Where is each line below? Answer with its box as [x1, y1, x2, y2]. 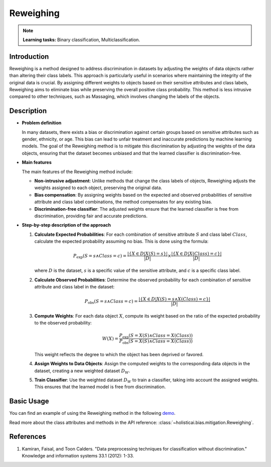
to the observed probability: [34, 320, 92, 326]
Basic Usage [9, 397, 49, 406]
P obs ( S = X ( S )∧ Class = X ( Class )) [119, 339, 193, 346]
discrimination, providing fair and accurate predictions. [34, 213, 148, 219]
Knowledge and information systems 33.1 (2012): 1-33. [22, 452, 134, 458]
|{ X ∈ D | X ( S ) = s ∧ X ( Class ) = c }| [138, 296, 211, 302]
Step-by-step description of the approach [22, 222, 111, 228]
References [9, 432, 46, 441]
